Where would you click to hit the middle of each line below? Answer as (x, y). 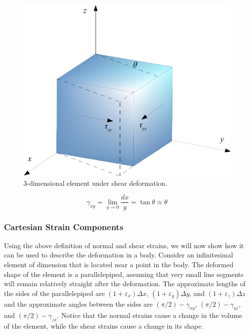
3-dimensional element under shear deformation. (95, 183)
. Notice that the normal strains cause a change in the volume (150, 315)
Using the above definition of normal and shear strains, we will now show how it (124, 245)
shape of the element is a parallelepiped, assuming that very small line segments (124, 274)
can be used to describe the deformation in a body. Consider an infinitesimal (119, 255)
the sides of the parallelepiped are (54, 293)
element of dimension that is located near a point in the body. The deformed (119, 264)
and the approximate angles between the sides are (78, 304)
